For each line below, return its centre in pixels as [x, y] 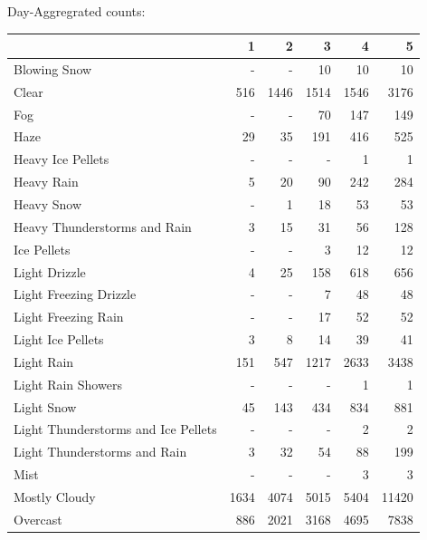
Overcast [38, 519]
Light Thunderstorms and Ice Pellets [115, 429]
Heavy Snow [48, 204]
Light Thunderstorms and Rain [100, 452]
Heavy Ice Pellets [62, 159]
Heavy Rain [46, 182]
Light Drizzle [50, 271]
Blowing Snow [53, 68]
